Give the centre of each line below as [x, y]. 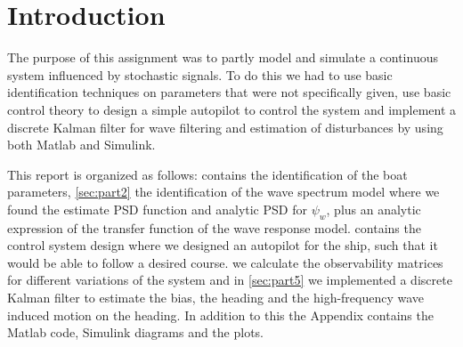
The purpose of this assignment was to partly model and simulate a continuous [223, 57]
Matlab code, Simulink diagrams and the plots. [136, 332]
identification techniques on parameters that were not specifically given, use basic [229, 92]
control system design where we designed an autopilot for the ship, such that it [223, 245]
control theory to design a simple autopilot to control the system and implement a [232, 109]
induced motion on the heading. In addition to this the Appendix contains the [220, 315]
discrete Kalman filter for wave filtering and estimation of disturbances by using [225, 127]
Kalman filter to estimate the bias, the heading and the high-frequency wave [216, 298]
